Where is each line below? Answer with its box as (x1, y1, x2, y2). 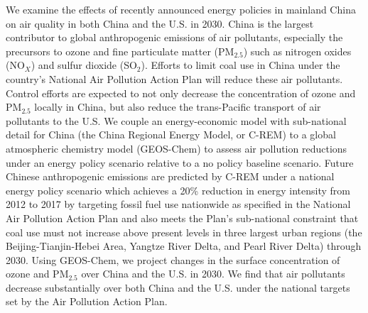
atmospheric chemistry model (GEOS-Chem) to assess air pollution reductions (6, 141, 347, 155)
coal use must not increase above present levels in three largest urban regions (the (6, 224, 362, 239)
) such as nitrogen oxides (243, 43, 352, 58)
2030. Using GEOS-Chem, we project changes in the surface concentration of (6, 252, 340, 267)
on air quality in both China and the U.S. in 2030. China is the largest (6, 16, 314, 31)
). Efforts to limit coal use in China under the (141, 57, 340, 72)
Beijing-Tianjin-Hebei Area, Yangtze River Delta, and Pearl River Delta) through (6, 238, 362, 253)
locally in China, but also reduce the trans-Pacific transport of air (34, 99, 321, 114)
